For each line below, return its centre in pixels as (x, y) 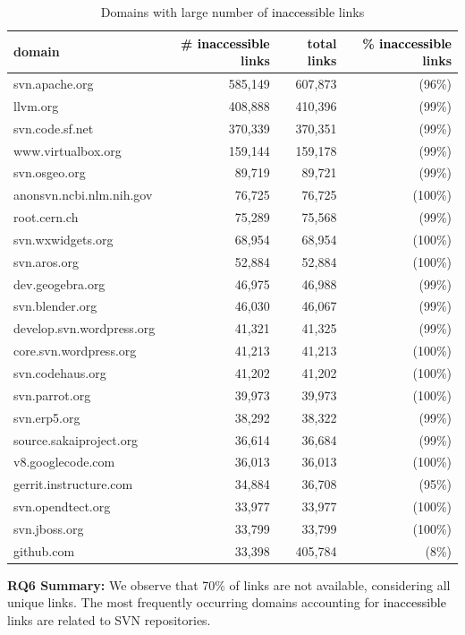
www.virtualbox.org (68, 150)
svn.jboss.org (49, 528)
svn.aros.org (46, 261)
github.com (44, 550)
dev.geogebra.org (59, 283)
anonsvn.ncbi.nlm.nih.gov (83, 195)
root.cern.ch (46, 217)
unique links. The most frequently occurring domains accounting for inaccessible (227, 602)
